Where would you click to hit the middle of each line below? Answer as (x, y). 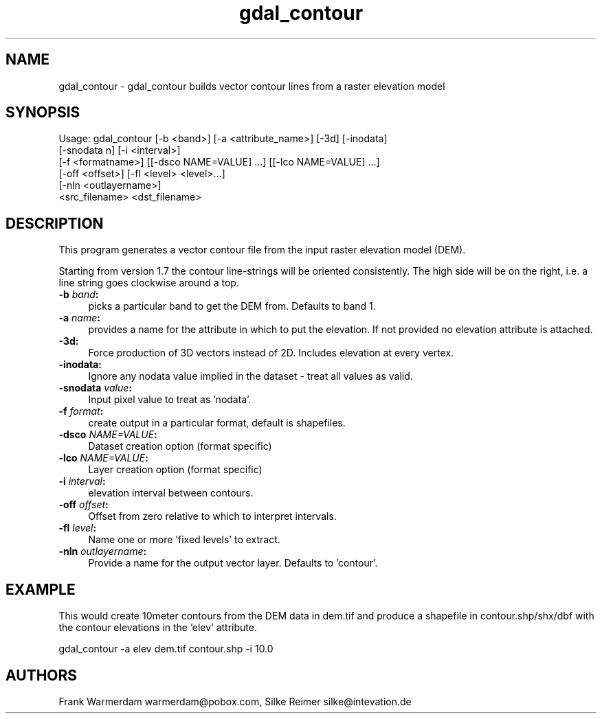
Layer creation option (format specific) (175, 470)
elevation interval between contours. (171, 493)
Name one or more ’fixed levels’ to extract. (184, 540)
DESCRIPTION (55, 223)
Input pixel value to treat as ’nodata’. (170, 400)
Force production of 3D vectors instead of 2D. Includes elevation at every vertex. (271, 353)
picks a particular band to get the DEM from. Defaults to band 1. (232, 306)
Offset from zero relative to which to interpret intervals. (212, 516)
